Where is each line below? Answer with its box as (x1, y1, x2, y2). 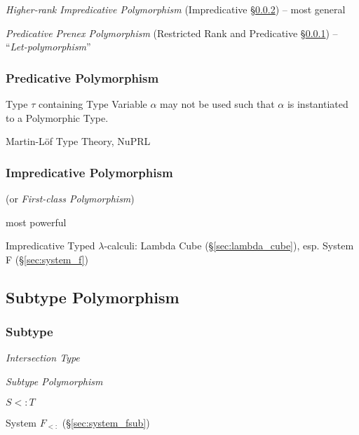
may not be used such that (160, 97, 275, 111)
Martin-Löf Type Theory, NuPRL (6, 134, 151, 149)
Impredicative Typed (6, 238, 95, 253)
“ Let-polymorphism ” (6, 39, 91, 54)
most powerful (6, 214, 67, 229)
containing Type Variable (38, 97, 147, 111)
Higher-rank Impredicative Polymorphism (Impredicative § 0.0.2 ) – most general (6, 2, 346, 16)
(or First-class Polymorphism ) (6, 191, 135, 205)
